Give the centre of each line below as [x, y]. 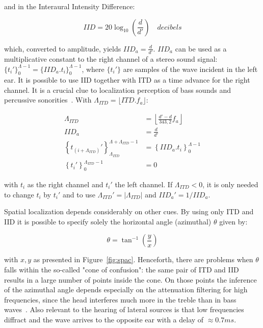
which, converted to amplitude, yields [63, 48]
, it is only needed [230, 184]
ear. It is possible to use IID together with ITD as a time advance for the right [127, 80]
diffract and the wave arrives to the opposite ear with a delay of [104, 319]
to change [19, 194]
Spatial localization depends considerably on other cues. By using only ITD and [129, 211]
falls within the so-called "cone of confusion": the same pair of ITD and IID [122, 269]
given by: [233, 221]
